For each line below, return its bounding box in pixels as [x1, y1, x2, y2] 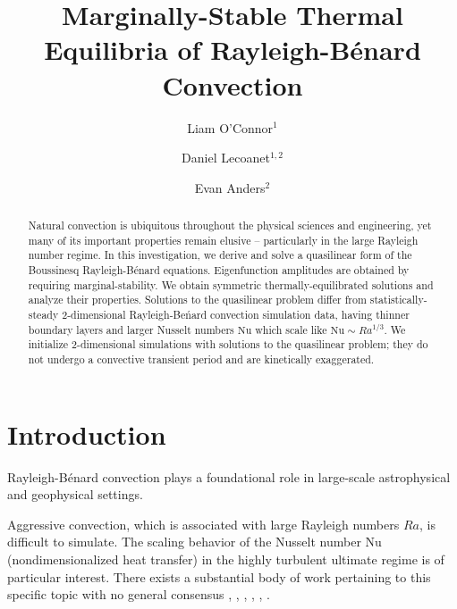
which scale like [255, 321, 327, 337]
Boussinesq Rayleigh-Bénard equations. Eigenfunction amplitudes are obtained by [28, 263, 410, 278]
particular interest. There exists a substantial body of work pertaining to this [7, 567, 431, 586]
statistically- [369, 292, 427, 307]
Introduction [7, 415, 166, 452]
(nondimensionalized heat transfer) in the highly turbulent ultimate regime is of [7, 549, 444, 568]
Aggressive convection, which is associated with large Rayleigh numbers [7, 514, 400, 533]
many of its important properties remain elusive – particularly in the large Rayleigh [28, 232, 419, 247]
